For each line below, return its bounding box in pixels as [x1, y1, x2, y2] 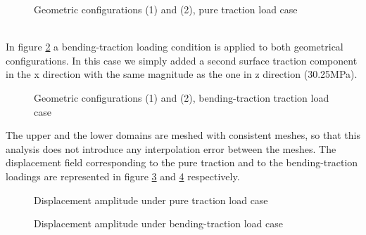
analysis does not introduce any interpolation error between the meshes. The [6, 141, 336, 156]
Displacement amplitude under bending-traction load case [34, 216, 283, 231]
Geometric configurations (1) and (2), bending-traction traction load [34, 90, 329, 105]
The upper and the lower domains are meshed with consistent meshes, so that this [6, 128, 360, 142]
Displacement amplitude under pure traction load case [34, 192, 268, 207]
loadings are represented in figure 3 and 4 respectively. [6, 168, 240, 183]
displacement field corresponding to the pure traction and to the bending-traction [6, 155, 358, 170]
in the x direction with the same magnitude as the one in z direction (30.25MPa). [6, 67, 358, 81]
